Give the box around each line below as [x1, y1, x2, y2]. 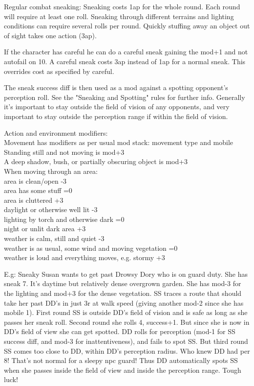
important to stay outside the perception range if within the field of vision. [4, 111, 228, 121]
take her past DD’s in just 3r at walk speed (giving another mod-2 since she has [4, 297, 244, 308]
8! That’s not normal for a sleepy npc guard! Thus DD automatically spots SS [4, 355, 238, 365]
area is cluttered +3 [4, 194, 63, 205]
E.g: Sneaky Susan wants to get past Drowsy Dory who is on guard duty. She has [4, 268, 248, 279]
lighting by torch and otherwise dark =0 [4, 214, 125, 224]
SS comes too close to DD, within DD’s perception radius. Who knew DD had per [4, 345, 250, 356]
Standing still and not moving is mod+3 [4, 146, 125, 157]
